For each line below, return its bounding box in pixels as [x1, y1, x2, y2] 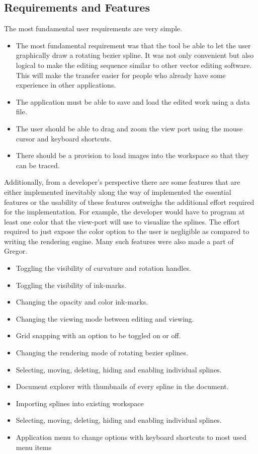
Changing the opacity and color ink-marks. [16, 296, 148, 307]
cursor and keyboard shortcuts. [16, 133, 112, 143]
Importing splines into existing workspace [16, 398, 144, 408]
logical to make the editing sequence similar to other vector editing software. [16, 59, 252, 70]
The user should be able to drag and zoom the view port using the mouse [16, 123, 243, 133]
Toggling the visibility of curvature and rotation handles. [16, 263, 191, 273]
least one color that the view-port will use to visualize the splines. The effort [4, 216, 240, 226]
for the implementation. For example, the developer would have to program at [4, 206, 245, 217]
